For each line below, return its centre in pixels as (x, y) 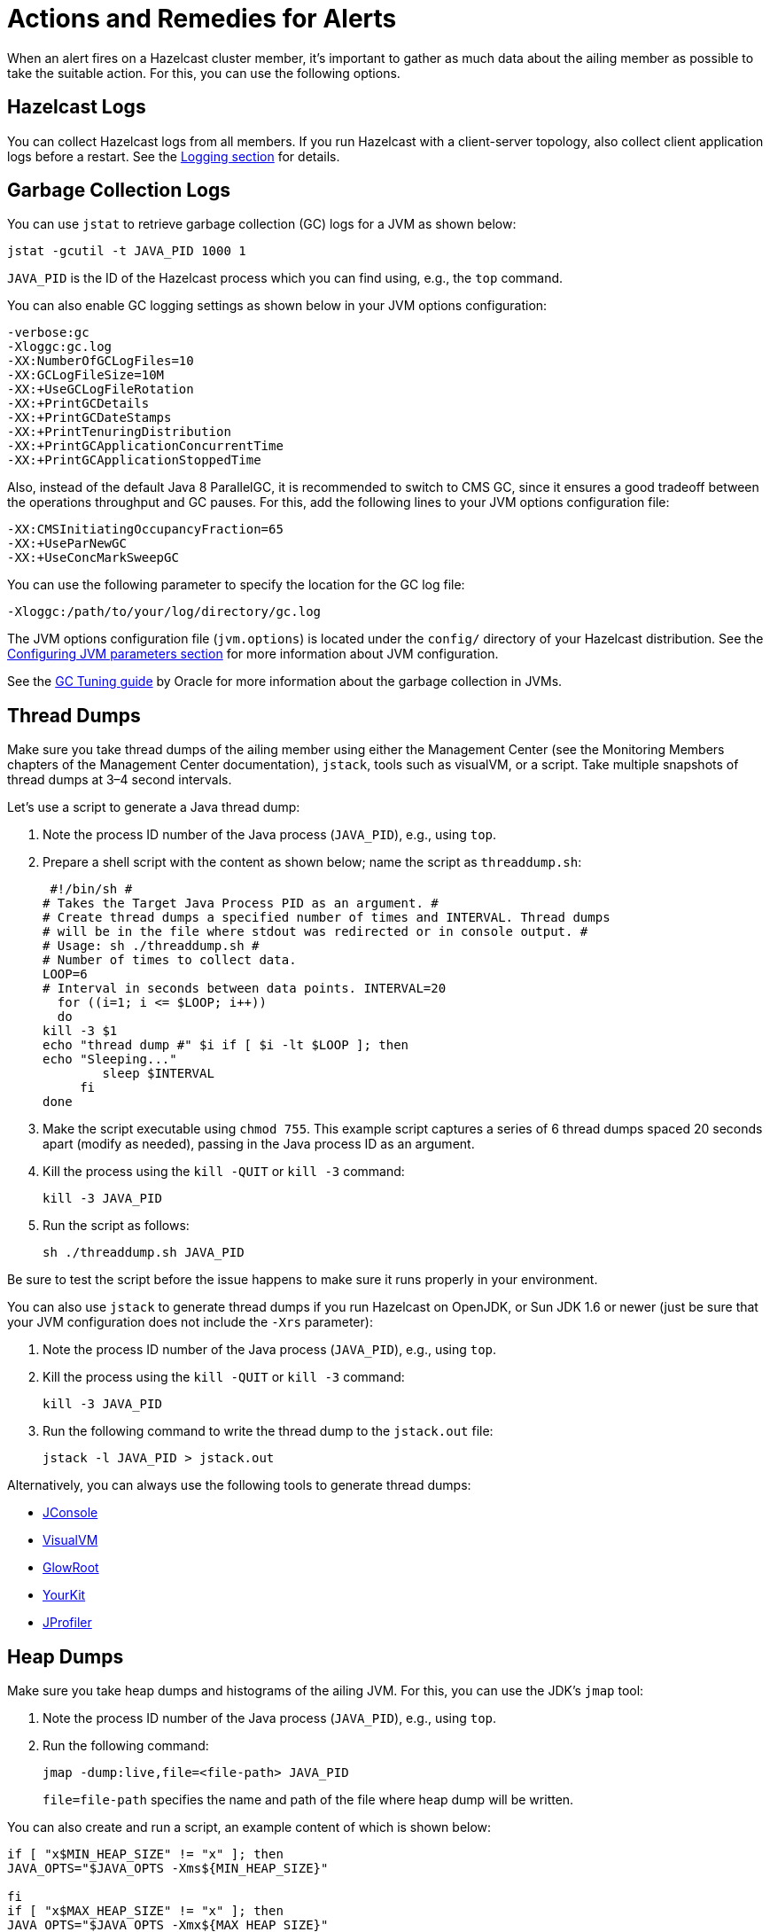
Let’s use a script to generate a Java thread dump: (154, 807)
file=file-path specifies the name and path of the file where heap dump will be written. (308, 1800)
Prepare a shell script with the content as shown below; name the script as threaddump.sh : (312, 862)
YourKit (64, 1595)
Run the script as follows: (116, 1226)
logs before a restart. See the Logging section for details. (174, 156)
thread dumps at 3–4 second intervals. (120, 780)
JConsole (70, 1513)
